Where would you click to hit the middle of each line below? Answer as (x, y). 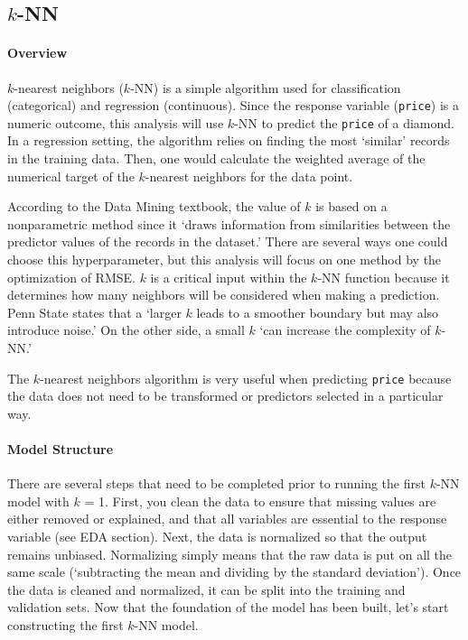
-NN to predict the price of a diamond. (344, 122)
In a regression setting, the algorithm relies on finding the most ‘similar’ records (229, 140)
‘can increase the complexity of (345, 330)
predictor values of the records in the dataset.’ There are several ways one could (228, 241)
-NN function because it (384, 277)
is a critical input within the (229, 277)
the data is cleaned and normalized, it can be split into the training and (206, 589)
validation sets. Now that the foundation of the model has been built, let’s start (228, 607)
